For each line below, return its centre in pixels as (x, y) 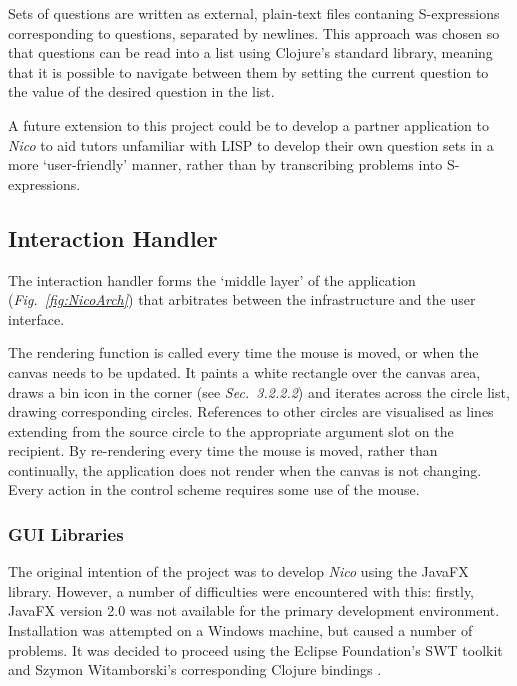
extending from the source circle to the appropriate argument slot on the (231, 430)
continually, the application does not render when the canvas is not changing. (245, 469)
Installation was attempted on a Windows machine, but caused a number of (240, 630)
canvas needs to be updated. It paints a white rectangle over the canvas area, (244, 371)
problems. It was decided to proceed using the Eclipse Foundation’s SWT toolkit (255, 649)
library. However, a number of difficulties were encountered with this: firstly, (241, 590)
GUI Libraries (66, 534)
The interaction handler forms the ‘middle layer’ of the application (212, 279)
